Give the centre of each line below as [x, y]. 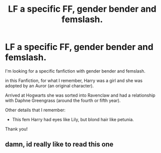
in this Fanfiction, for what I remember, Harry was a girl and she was [74, 80]
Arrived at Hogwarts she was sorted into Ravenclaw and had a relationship [80, 95]
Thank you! [16, 129]
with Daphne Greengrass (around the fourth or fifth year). [63, 100]
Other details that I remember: [35, 110]
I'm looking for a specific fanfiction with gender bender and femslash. [75, 71]
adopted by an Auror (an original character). [49, 86]
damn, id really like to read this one [59, 144]
